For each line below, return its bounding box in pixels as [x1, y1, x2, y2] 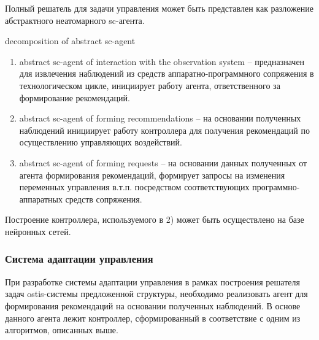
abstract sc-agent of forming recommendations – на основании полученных [19, 112, 301, 125]
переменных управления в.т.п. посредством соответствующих [19, 180, 250, 193]
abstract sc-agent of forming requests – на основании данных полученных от [19, 156, 307, 169]
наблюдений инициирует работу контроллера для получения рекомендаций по [19, 123, 310, 136]
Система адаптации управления [5, 251, 153, 266]
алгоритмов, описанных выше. [5, 323, 118, 336]
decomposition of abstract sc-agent [5, 34, 136, 47]
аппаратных [19, 192, 63, 205]
